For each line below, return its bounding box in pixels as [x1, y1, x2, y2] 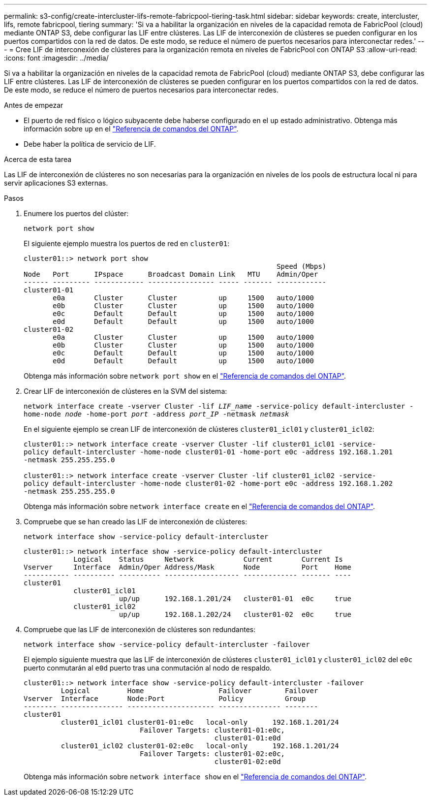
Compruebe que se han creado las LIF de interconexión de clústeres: [24, 517, 247, 526]
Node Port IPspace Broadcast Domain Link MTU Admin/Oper [24, 270, 318, 278]
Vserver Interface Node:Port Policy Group [24, 695, 306, 703]
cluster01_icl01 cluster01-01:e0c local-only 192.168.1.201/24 [61, 718, 339, 726]
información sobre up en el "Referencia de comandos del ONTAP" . [24, 125, 239, 133]
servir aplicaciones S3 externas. [4, 179, 108, 187]
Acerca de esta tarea [4, 155, 72, 163]
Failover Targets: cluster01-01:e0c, [140, 726, 285, 734]
